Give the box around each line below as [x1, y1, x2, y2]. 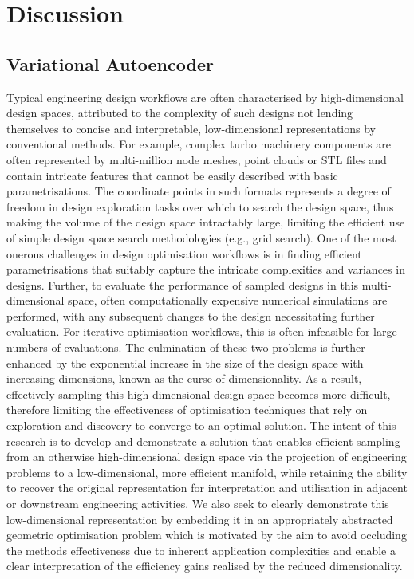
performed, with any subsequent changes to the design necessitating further [6, 307, 375, 324]
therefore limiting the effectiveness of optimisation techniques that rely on [6, 401, 368, 418]
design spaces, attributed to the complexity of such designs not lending [6, 104, 353, 121]
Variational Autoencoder [6, 51, 214, 76]
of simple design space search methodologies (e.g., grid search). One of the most [6, 229, 396, 246]
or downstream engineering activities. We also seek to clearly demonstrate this [6, 495, 389, 512]
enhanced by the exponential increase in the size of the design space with [6, 354, 364, 371]
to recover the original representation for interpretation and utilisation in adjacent [6, 479, 408, 496]
